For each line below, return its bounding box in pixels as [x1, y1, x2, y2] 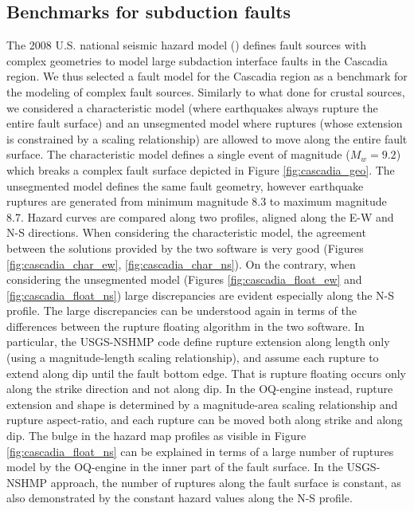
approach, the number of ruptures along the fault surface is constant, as [50, 474, 401, 490]
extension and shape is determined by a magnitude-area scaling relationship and [6, 395, 398, 412]
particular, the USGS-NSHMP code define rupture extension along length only [6, 333, 390, 350]
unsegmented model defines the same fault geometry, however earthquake [6, 177, 364, 194]
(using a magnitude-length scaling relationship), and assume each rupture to [6, 349, 379, 366]
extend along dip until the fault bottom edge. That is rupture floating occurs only [6, 364, 406, 381]
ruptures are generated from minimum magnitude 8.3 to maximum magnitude [6, 193, 387, 210]
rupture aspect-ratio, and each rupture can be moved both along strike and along [6, 411, 403, 428]
